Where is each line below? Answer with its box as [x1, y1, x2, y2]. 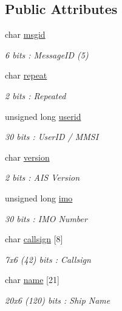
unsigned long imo [5, 191, 73, 204]
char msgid [5, 28, 46, 41]
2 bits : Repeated [5, 89, 66, 102]
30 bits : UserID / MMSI [5, 130, 99, 143]
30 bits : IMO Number [5, 212, 87, 225]
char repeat [5, 69, 47, 82]
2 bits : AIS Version [5, 171, 80, 184]
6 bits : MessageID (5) [5, 48, 89, 61]
